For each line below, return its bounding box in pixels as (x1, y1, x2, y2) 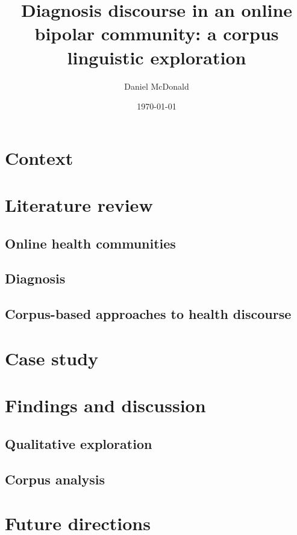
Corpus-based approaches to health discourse (5, 305, 292, 323)
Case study (5, 345, 99, 370)
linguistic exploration (67, 45, 246, 69)
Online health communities (5, 233, 176, 252)
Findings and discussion (5, 393, 206, 418)
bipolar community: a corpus (34, 21, 279, 46)
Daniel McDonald (124, 79, 189, 92)
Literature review (5, 193, 153, 217)
